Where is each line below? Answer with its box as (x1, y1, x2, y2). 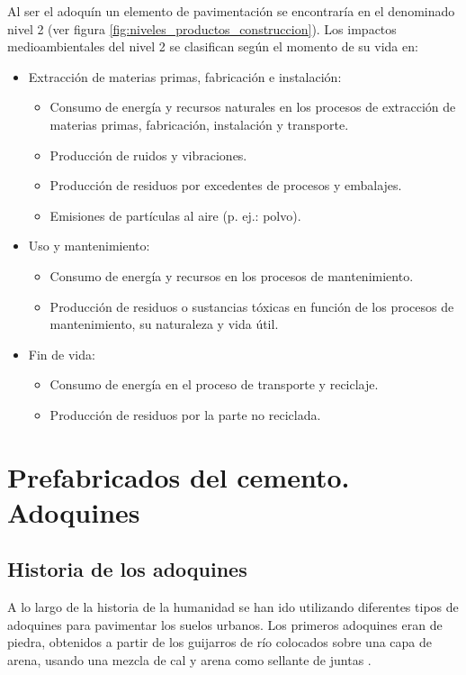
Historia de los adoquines (7, 555, 247, 583)
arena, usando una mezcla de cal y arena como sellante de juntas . (7, 651, 372, 670)
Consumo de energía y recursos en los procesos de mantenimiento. (49, 266, 414, 285)
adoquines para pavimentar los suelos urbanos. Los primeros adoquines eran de (7, 615, 443, 634)
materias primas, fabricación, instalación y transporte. (49, 114, 349, 133)
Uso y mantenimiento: (28, 236, 150, 255)
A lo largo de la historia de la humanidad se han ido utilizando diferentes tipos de (7, 597, 459, 616)
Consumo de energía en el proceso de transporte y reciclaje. (49, 375, 379, 394)
